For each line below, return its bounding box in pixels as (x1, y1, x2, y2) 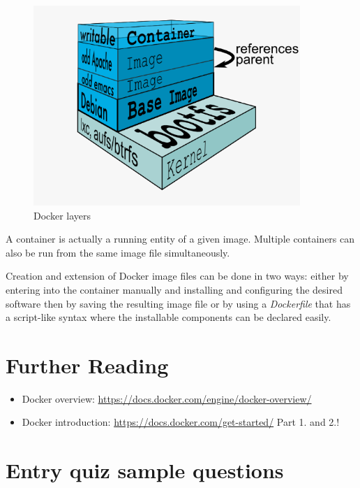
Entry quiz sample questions (6, 456, 284, 485)
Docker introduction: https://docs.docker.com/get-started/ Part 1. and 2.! (22, 415, 340, 429)
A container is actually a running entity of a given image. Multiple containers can (6, 231, 355, 246)
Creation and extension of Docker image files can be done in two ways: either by (6, 268, 349, 283)
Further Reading (6, 350, 169, 379)
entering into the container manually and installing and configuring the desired (6, 282, 343, 296)
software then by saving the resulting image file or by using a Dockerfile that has (6, 296, 351, 310)
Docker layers (33, 208, 91, 222)
